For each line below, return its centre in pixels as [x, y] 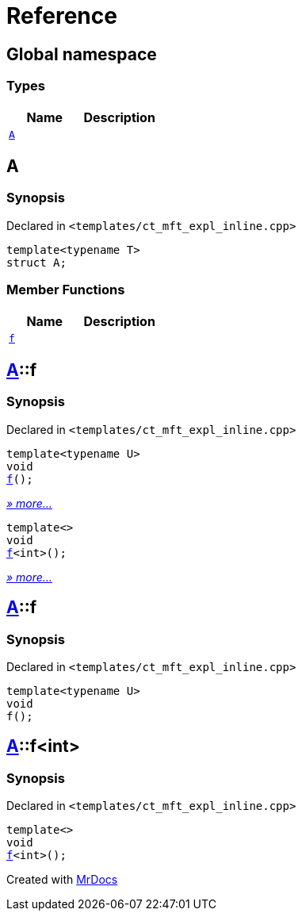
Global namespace [82, 54]
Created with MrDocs [62, 880]
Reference [62, 16]
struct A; [36, 262]
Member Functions [66, 290]
